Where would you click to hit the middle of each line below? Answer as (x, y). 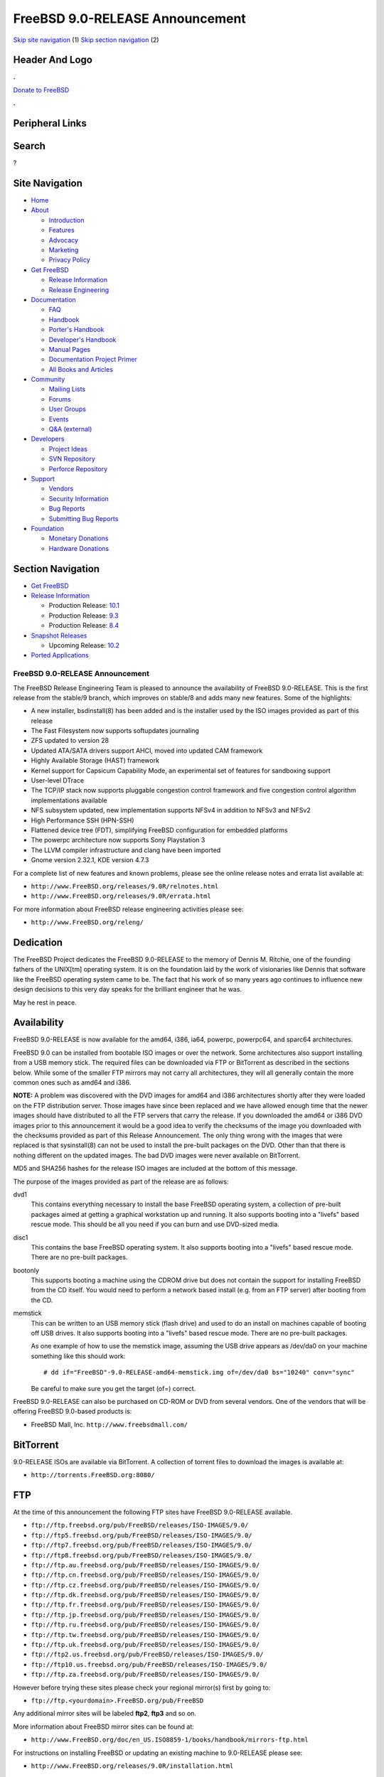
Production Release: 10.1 (84, 606)
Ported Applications (60, 655)
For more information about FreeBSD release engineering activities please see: (128, 909)
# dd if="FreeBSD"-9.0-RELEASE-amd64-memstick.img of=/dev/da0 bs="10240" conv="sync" (199, 1373)
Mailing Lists (67, 389)
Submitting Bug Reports (84, 518)
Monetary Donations (79, 538)
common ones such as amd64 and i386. (72, 1083)
